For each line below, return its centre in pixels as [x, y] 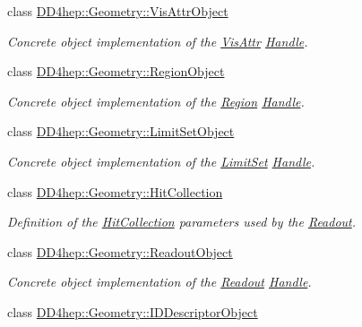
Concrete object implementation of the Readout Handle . [159, 282]
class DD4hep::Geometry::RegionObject [116, 71]
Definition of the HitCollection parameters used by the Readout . [182, 222]
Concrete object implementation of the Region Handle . [156, 101]
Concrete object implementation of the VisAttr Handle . [158, 41]
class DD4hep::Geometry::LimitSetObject [121, 131]
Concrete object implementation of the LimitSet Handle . [161, 161]
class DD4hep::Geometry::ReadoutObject [120, 251]
